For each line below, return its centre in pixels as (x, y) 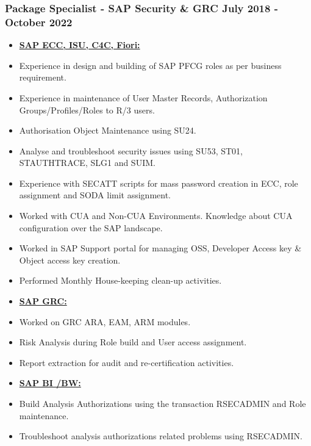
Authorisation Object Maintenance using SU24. (108, 130)
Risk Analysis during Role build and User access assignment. (133, 342)
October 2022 (39, 22)
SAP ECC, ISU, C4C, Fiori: (80, 45)
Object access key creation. (70, 260)
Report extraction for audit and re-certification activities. (127, 362)
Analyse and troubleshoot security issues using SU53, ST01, (131, 150)
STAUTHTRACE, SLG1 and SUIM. (87, 163)
